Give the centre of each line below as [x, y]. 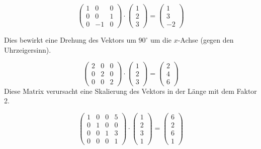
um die [161, 40]
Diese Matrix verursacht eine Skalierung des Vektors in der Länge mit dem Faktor [130, 91]
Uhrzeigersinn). [28, 49]
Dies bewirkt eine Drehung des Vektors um [70, 40]
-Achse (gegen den [206, 40]
